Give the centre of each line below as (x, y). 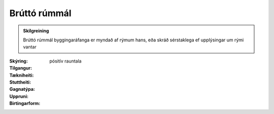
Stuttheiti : (20, 82)
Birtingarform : (25, 103)
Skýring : (19, 61)
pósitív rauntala (65, 61)
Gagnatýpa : (22, 89)
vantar (30, 47)
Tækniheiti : (22, 75)
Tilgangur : (21, 68)
